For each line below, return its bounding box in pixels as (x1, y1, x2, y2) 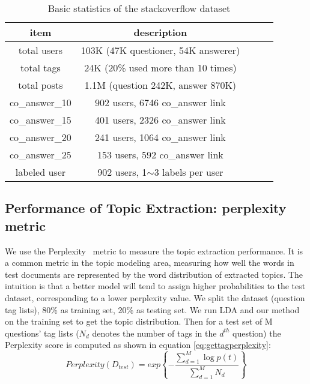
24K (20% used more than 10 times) (84, 61, 237, 74)
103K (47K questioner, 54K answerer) (81, 43, 240, 57)
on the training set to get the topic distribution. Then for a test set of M (5, 315, 273, 328)
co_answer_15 (10, 113, 71, 127)
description (133, 25, 187, 39)
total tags (20, 61, 61, 74)
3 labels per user (154, 165, 223, 179)
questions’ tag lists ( (5, 326, 79, 339)
